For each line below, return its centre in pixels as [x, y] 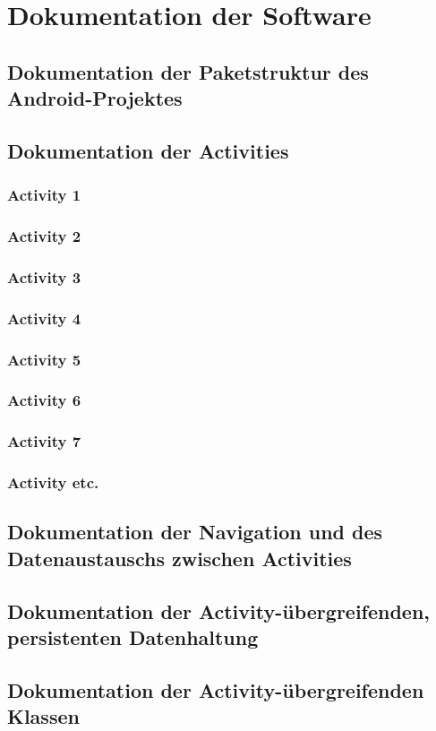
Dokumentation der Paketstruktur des [188, 71]
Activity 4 [44, 318]
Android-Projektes [95, 98]
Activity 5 [44, 359]
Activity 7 [44, 441]
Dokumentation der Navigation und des [195, 532]
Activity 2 [44, 236]
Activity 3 [44, 276]
